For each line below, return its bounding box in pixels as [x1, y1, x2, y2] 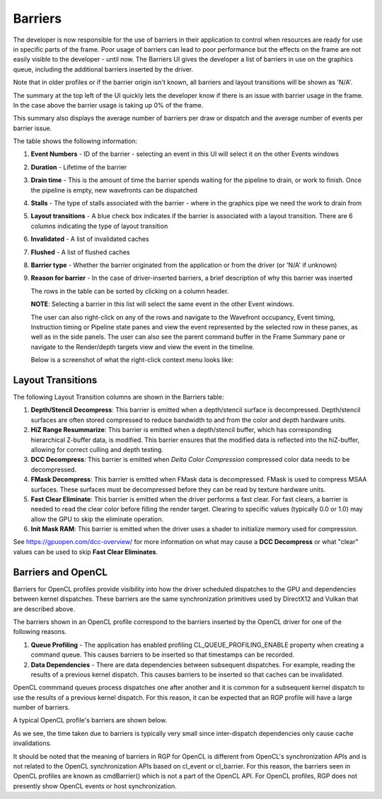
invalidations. [13, 739, 52, 747]
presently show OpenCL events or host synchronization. [13, 781, 177, 790]
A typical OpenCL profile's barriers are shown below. [13, 716, 168, 725]
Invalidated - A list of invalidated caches [30, 234, 149, 244]
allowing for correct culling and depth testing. [30, 445, 164, 453]
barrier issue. [13, 124, 52, 132]
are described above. [13, 604, 76, 613]
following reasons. [13, 628, 67, 636]
